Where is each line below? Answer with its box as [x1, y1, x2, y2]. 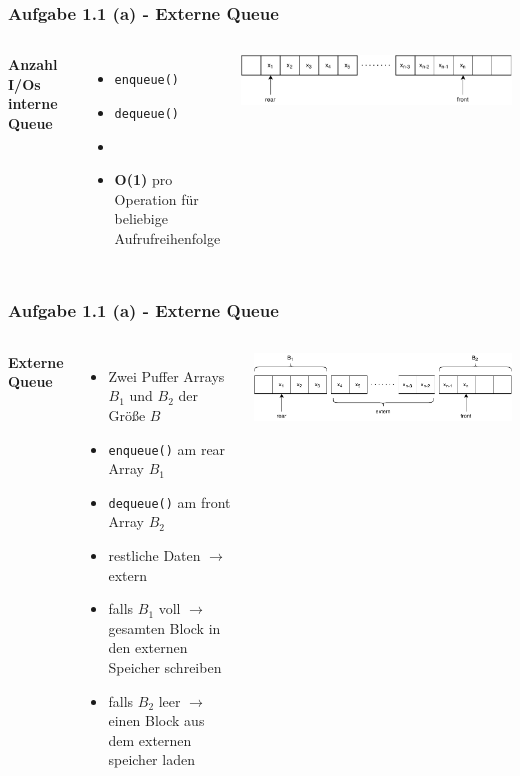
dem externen [108, 729, 192, 750]
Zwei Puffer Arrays [108, 365, 225, 386]
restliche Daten [108, 545, 201, 565]
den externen [108, 637, 188, 658]
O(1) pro [114, 169, 173, 190]
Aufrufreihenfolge [114, 227, 221, 248]
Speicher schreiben [108, 656, 222, 677]
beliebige [114, 208, 168, 229]
